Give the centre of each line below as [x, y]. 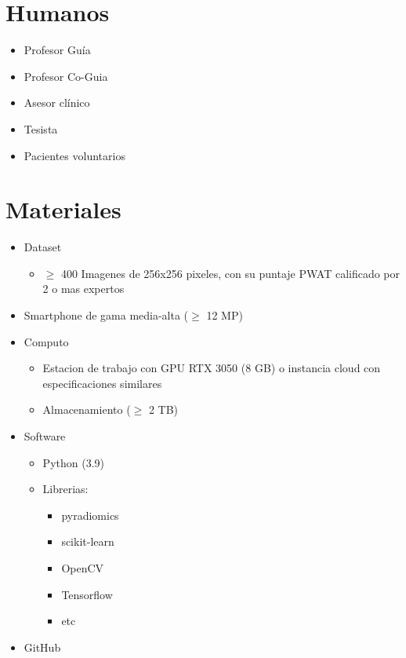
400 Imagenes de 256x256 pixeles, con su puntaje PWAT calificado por [230, 273]
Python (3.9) [73, 462]
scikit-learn [88, 541]
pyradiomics [90, 515]
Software [45, 435]
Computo [46, 341]
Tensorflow [87, 594]
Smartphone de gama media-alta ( [106, 315]
